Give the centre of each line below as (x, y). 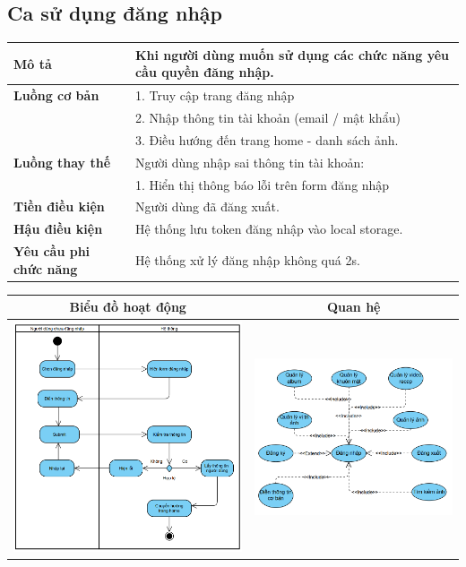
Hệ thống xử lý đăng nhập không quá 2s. (247, 259)
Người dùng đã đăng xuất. (207, 206)
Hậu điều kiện (58, 229)
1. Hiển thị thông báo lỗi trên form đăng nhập (262, 184)
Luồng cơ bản (56, 95)
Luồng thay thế (62, 162)
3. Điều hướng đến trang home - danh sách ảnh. (267, 139)
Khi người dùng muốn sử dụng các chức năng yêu (292, 54)
